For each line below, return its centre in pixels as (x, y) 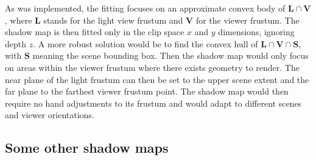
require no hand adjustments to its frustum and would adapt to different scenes (153, 103)
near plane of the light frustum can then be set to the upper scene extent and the (157, 79)
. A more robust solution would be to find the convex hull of (146, 43)
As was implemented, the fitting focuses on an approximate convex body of (145, 8)
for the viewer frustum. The (248, 20)
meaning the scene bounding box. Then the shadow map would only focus (170, 55)
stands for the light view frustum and (113, 20)
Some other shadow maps (87, 148)
